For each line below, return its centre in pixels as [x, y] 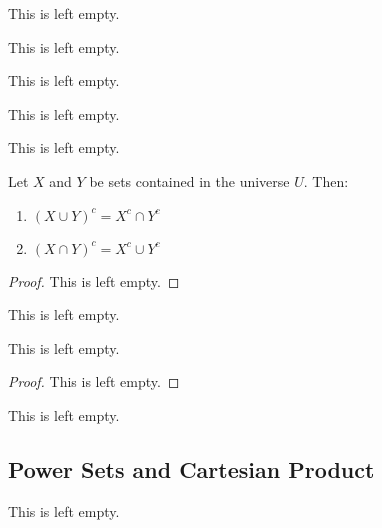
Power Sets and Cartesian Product [191, 468]
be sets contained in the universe [189, 180]
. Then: [326, 180]
